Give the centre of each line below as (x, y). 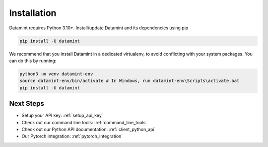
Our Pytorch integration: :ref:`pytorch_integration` (72, 136)
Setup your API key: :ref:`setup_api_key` (63, 115)
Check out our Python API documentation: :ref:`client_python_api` (89, 129)
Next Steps (27, 104)
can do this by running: (33, 61)
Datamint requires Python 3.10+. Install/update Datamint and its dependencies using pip (99, 28)
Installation (33, 13)
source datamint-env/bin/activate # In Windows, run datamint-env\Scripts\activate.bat (130, 81)
